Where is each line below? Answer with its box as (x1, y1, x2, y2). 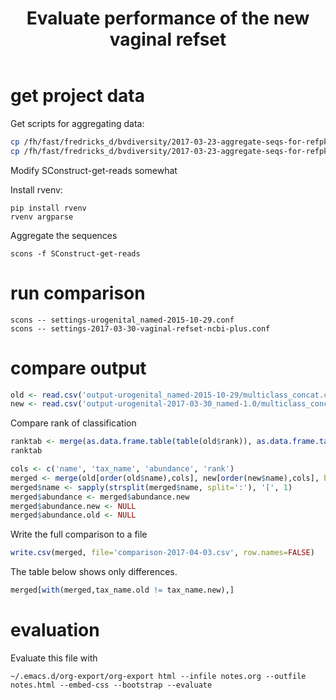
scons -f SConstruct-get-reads (10, 248, 141, 259)
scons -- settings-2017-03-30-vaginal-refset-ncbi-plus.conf (10, 323, 271, 334)
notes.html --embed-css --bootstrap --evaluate (10, 680, 213, 690)
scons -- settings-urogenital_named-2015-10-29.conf (10, 315, 235, 325)
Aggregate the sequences (10, 229, 118, 241)
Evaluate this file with (10, 652, 98, 664)
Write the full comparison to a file (10, 528, 148, 541)
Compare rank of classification (10, 417, 137, 429)
